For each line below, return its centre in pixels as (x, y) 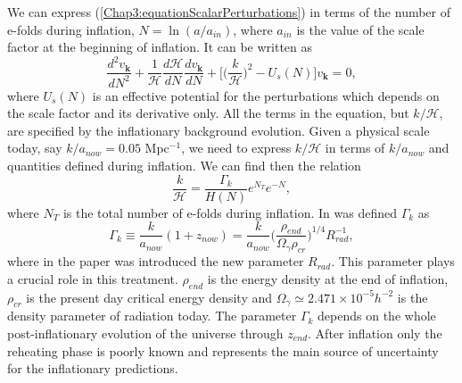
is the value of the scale (360, 29)
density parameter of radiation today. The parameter (152, 316)
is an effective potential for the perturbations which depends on (266, 95)
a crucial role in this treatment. (93, 278)
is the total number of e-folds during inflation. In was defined (230, 212)
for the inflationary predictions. (93, 368)
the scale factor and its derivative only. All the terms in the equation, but (208, 113)
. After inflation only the (375, 333)
